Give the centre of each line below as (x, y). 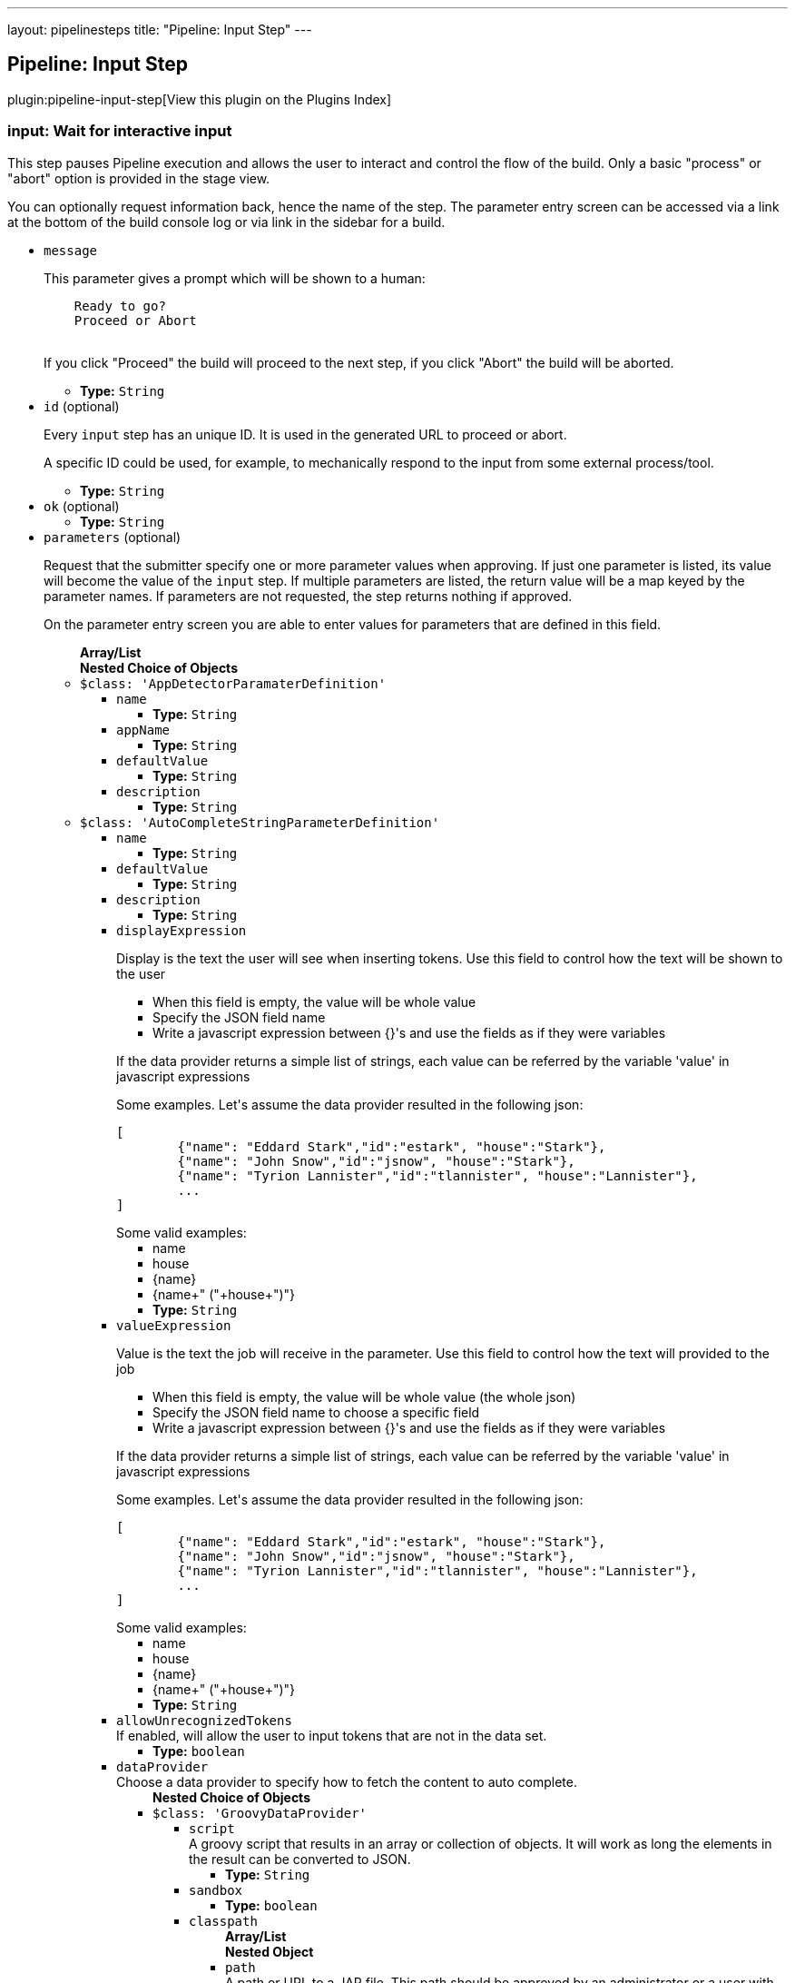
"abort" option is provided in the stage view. (139, 178)
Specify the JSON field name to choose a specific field (316, 1412)
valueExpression (174, 1325)
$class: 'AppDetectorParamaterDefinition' (233, 683)
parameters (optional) (113, 537)
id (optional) (82, 406)
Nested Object (270, 1951)
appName (143, 730)
